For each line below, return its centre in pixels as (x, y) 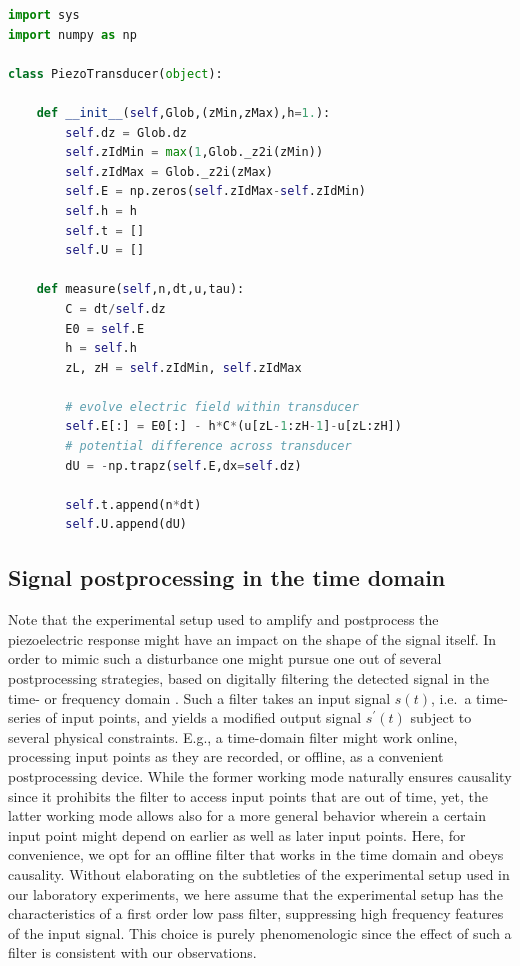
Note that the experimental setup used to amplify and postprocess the (223, 619)
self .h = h (101, 210)
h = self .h (101, 348)
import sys (44, 15)
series (24, 717)
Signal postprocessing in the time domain (227, 577)
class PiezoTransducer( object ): (115, 73)
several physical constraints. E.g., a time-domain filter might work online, (233, 736)
